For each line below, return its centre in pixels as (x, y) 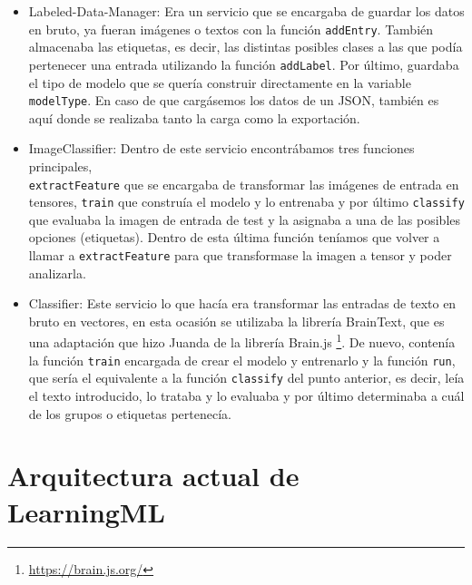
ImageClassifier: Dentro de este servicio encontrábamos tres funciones (221, 148)
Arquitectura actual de (153, 476)
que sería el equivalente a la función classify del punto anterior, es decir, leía (246, 378)
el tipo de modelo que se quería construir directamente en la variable (220, 82)
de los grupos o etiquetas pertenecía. (130, 413)
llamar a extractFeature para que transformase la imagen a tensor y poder (240, 255)
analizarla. (57, 273)
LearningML (86, 511)
